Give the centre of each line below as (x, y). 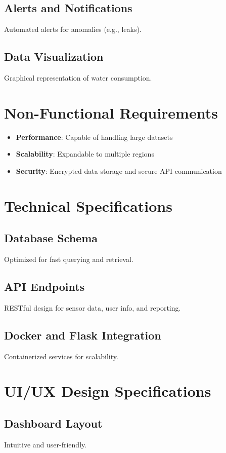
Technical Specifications (88, 205)
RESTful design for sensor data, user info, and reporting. (93, 307)
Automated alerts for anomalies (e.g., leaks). (73, 29)
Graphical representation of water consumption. (78, 78)
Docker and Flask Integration (83, 335)
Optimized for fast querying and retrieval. (69, 259)
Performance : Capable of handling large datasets (94, 137)
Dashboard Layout (53, 423)
